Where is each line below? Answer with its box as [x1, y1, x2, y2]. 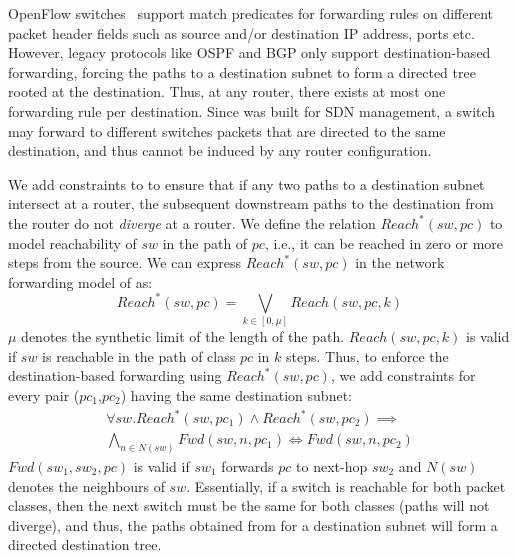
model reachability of [8, 232, 137, 253]
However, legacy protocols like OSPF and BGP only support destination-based [8, 42, 491, 63]
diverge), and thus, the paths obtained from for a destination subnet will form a [8, 514, 498, 535]
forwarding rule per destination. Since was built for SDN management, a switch [8, 100, 496, 121]
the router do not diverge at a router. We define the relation [8, 212, 376, 233]
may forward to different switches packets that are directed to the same [8, 120, 446, 141]
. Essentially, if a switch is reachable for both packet [186, 475, 506, 496]
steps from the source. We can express [8, 252, 242, 273]
